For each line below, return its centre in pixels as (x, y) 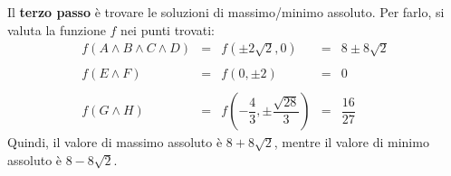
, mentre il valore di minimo (351, 142)
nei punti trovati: (168, 29)
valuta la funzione (57, 29)
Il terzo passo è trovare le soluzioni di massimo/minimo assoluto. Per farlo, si (226, 12)
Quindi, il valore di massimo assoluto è (115, 142)
